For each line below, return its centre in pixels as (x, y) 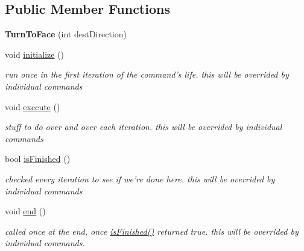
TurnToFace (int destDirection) (66, 34)
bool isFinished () (38, 159)
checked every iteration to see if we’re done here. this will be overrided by (140, 178)
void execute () (33, 106)
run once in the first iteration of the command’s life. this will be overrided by (147, 74)
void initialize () (35, 54)
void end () (25, 211)
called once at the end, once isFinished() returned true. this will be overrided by (152, 231)
